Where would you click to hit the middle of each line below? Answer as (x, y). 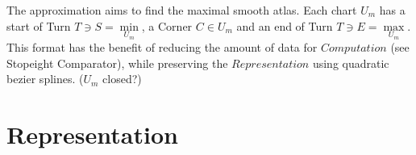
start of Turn (39, 25)
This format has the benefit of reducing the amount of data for (162, 47)
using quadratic (351, 63)
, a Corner (167, 25)
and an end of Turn (285, 25)
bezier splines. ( (45, 79)
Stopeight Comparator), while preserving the (117, 63)
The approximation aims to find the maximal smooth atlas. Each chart (182, 10)
